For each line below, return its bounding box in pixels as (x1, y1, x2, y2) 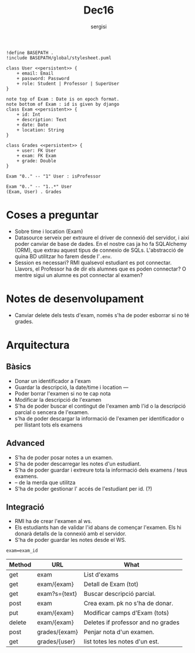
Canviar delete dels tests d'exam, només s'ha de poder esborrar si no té (14, 311, 190, 318)
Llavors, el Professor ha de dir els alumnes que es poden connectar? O (14, 265, 186, 272)
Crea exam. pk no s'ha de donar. (83, 599, 173, 608)
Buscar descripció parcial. (83, 589, 156, 598)
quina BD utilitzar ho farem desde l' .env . (14, 252, 112, 259)
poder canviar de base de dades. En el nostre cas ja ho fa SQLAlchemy (14, 240, 187, 247)
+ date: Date (16, 122, 49, 128)
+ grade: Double (16, 158, 57, 164)
